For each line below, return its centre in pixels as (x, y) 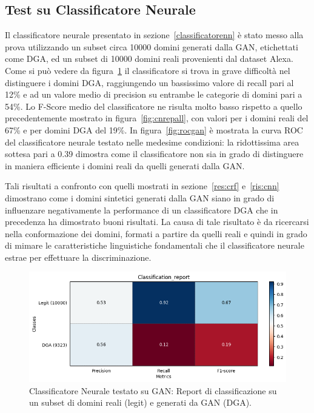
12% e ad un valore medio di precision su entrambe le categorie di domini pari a (154, 94)
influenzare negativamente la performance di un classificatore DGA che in (142, 210)
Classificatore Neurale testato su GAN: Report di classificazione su (153, 390)
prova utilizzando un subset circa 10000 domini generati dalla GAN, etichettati (152, 46)
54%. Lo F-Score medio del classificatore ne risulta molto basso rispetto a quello (154, 106)
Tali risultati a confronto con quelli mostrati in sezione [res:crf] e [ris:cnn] (142, 186)
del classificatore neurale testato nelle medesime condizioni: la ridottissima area (152, 142)
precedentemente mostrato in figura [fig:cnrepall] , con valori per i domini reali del (157, 118)
